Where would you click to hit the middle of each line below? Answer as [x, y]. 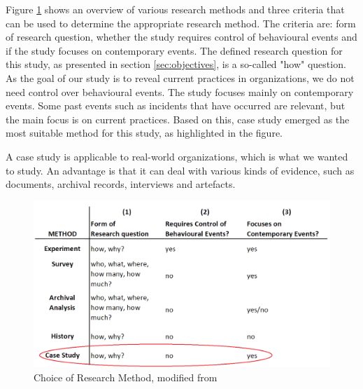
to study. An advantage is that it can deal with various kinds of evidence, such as [180, 170]
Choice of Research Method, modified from [126, 377]
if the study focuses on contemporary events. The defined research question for [174, 50]
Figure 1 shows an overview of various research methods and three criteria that [175, 9]
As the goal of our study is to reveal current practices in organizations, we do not [180, 77]
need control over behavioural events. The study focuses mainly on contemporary [180, 91]
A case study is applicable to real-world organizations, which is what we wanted [177, 156]
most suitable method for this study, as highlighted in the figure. [144, 133]
